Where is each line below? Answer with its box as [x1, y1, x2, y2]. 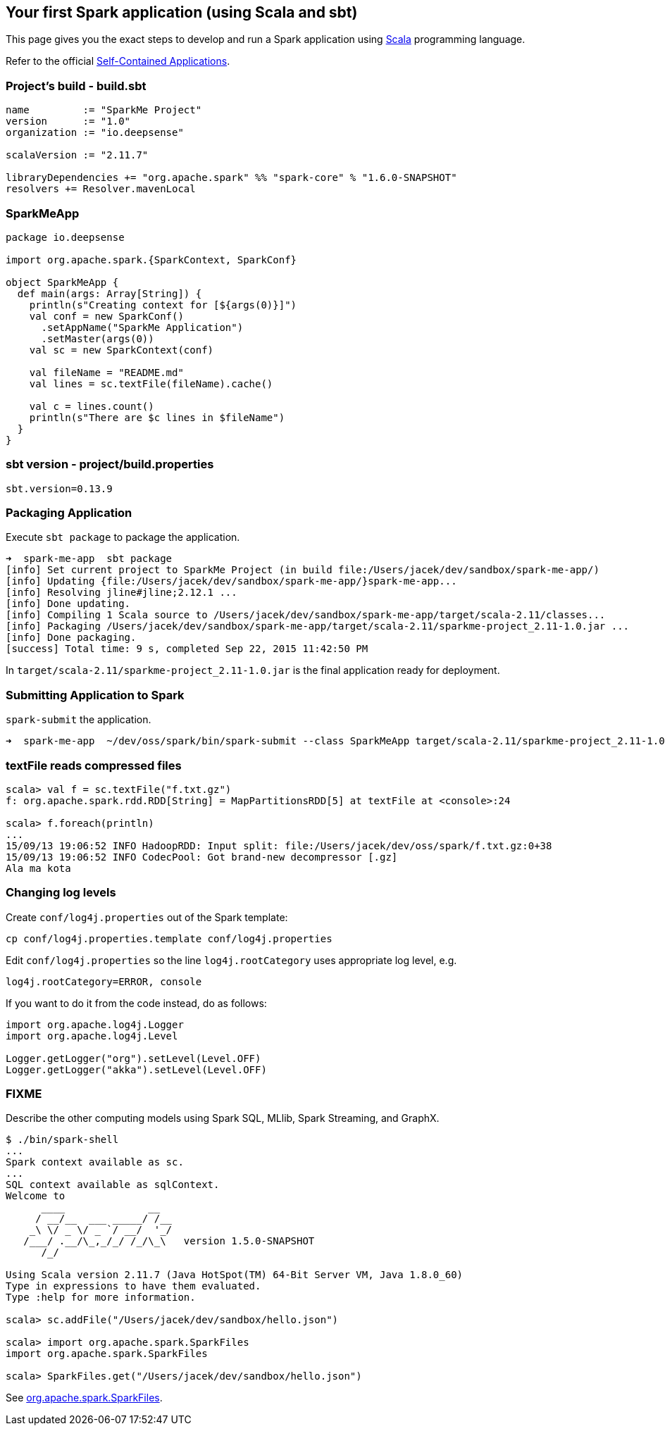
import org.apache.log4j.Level [6, 1030, 178, 1042]
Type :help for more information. [6, 1292, 196, 1304]
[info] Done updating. [6, 598, 131, 610]
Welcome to [6, 1190, 66, 1202]
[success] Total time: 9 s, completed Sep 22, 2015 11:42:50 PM [6, 643, 368, 655]
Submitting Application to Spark [6, 687, 185, 702]
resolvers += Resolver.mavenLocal [6, 183, 196, 195]
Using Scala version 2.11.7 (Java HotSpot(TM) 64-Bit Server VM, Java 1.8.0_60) [6, 1269, 464, 1281]
